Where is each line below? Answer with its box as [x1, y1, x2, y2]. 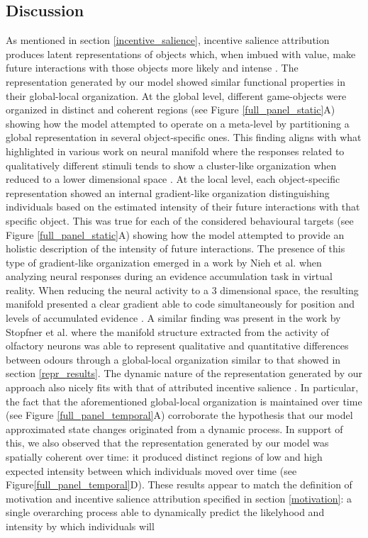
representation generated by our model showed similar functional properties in [6, 74, 345, 89]
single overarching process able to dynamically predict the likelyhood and [6, 505, 325, 520]
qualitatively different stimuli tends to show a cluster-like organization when [6, 157, 337, 172]
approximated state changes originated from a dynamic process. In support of [6, 421, 343, 436]
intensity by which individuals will [6, 518, 155, 533]
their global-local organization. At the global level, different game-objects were [6, 88, 347, 103]
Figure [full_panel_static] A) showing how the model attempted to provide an [6, 227, 345, 242]
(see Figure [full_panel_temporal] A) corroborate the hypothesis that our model [6, 408, 353, 422]
